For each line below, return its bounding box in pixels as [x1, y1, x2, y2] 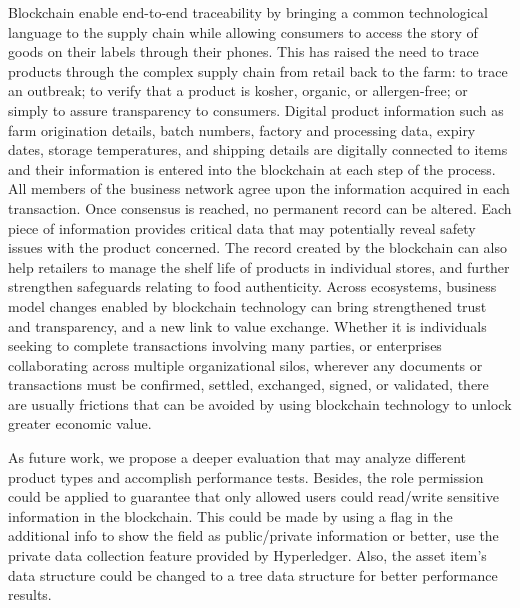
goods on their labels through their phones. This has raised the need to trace [8, 41, 479, 62]
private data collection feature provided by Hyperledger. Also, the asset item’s [8, 545, 487, 566]
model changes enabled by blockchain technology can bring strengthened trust [8, 295, 487, 316]
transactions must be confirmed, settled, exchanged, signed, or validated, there [8, 374, 489, 395]
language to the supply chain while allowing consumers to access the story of [8, 21, 478, 42]
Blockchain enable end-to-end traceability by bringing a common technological [8, 2, 488, 22]
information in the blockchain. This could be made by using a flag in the [8, 505, 453, 526]
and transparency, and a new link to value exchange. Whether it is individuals [8, 315, 487, 336]
